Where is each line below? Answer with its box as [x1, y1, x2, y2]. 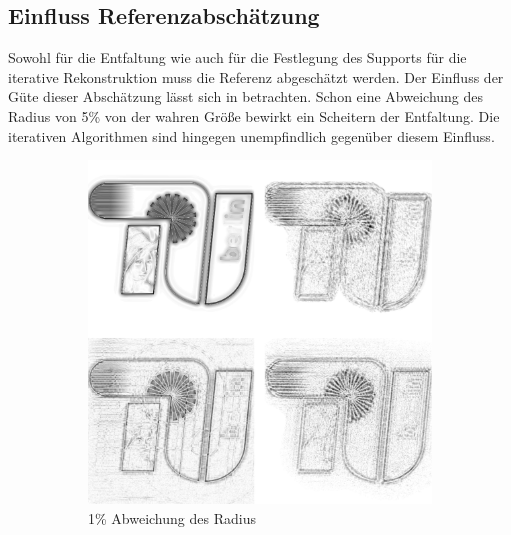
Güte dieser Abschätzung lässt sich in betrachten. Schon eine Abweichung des [8, 86, 484, 107]
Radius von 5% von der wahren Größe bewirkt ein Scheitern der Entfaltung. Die [8, 105, 500, 126]
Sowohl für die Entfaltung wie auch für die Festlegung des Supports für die [8, 47, 467, 68]
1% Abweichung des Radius [88, 507, 256, 528]
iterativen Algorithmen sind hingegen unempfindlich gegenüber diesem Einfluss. [8, 125, 495, 146]
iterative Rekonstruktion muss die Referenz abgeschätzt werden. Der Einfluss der [8, 66, 504, 87]
